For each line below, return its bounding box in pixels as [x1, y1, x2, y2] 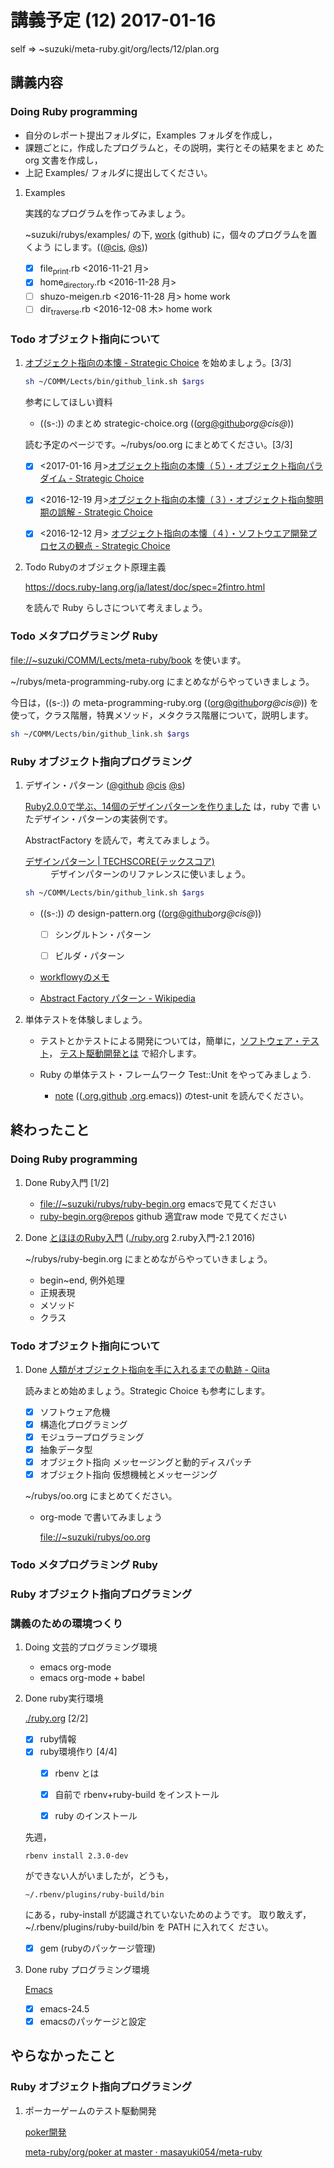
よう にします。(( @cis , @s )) [33, 241, 148, 253]
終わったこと [10, 1122, 90, 1139]
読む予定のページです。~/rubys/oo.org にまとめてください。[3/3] [24, 439, 293, 451]
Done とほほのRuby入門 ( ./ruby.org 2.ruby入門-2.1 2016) [24, 1231, 256, 1243]
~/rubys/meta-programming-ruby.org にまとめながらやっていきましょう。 [10, 675, 315, 687]
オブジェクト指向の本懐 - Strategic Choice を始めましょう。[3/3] [24, 357, 292, 369]
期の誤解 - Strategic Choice [39, 506, 153, 518]
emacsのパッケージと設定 [39, 2015, 147, 2027]
